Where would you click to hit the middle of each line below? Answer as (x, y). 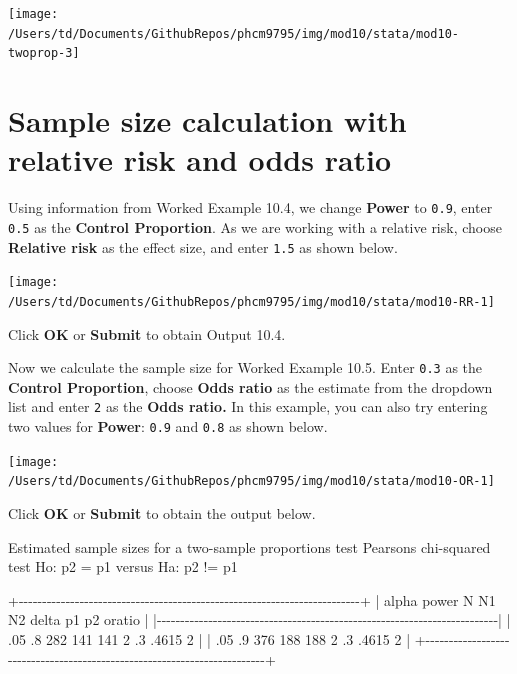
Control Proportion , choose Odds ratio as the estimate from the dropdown (250, 386)
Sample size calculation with (207, 120)
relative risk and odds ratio (200, 159)
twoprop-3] (44, 53)
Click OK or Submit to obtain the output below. (162, 513)
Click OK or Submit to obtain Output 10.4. (147, 333)
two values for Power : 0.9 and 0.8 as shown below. (168, 426)
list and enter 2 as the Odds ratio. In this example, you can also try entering (248, 406)
